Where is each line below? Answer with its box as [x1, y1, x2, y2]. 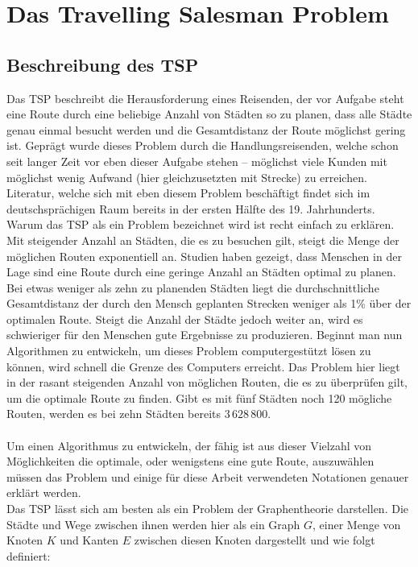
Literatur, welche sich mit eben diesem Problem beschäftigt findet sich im [6, 184, 370, 201]
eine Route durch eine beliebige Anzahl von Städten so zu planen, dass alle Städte [6, 106, 412, 122]
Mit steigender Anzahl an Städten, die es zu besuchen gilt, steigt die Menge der [6, 231, 399, 248]
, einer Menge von [312, 515, 401, 532]
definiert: [6, 547, 51, 564]
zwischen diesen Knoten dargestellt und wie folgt [134, 532, 375, 548]
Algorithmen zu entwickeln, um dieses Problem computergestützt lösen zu [6, 342, 371, 359]
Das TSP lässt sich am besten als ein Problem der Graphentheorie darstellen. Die [6, 500, 408, 517]
